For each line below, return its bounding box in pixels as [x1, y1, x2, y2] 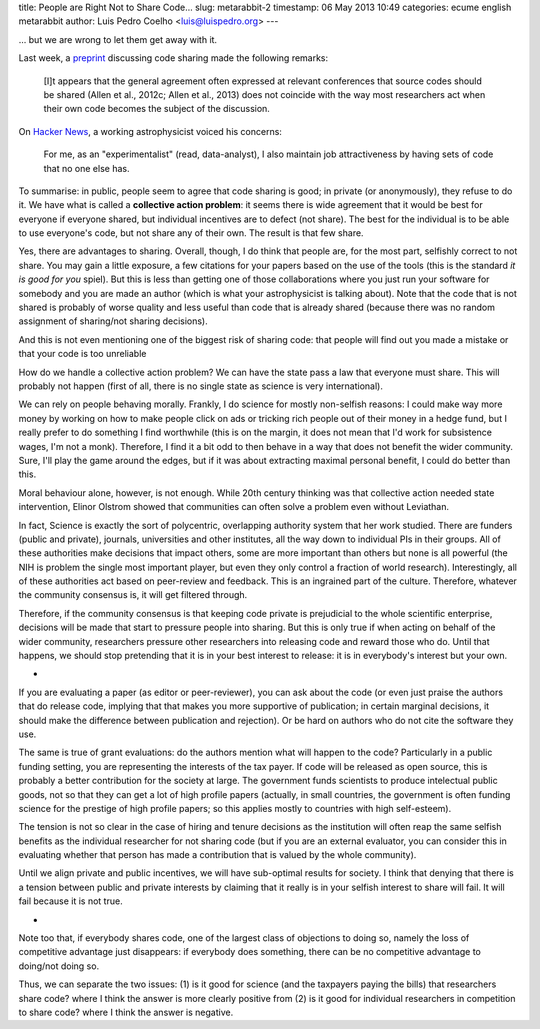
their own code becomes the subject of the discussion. [43, 103, 270, 115]
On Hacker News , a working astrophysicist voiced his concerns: [18, 125, 282, 137]
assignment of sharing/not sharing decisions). [18, 315, 209, 327]
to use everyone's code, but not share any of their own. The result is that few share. [18, 227, 364, 239]
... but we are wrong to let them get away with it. [18, 33, 218, 45]
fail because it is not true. [18, 895, 124, 907]
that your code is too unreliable [18, 348, 147, 360]
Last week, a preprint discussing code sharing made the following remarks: [18, 52, 329, 64]
